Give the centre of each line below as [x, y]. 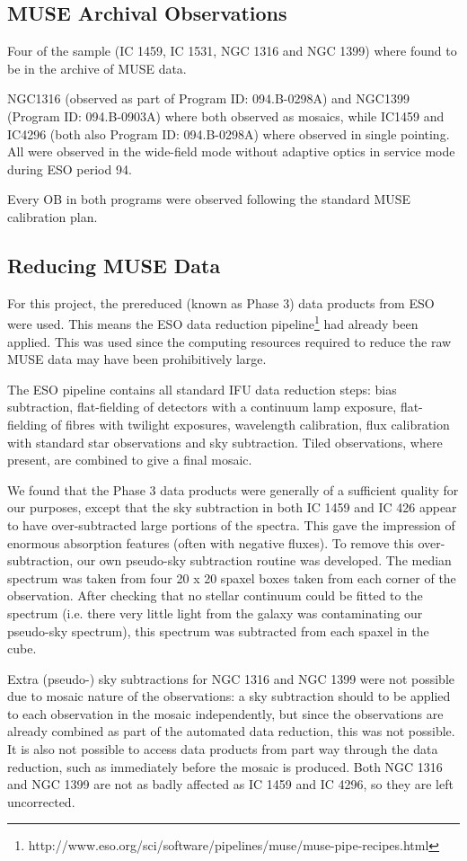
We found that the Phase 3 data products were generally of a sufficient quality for [233, 489]
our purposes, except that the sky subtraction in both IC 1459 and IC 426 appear [232, 507]
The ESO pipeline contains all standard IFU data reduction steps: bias [202, 389]
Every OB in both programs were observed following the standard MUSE [209, 199]
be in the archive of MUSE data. [97, 68]
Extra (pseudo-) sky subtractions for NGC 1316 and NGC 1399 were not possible [231, 678]
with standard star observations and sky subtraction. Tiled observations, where [225, 442]
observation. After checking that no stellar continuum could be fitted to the [215, 595]
